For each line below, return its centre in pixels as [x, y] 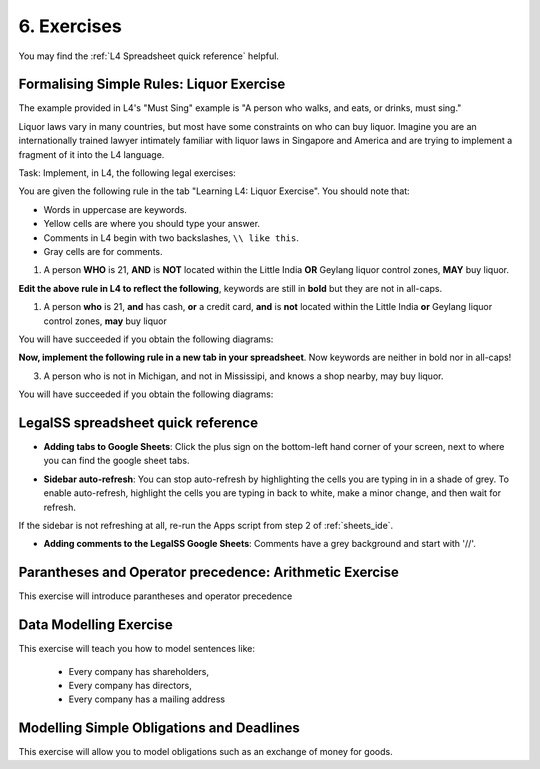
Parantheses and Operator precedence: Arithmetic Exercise [209, 572]
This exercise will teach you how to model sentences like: [136, 649]
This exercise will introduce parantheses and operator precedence [155, 596]
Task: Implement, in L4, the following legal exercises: [127, 173]
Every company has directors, [130, 685]
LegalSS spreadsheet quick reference [138, 422]
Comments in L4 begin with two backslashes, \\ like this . [171, 237]
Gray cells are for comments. [103, 251]
